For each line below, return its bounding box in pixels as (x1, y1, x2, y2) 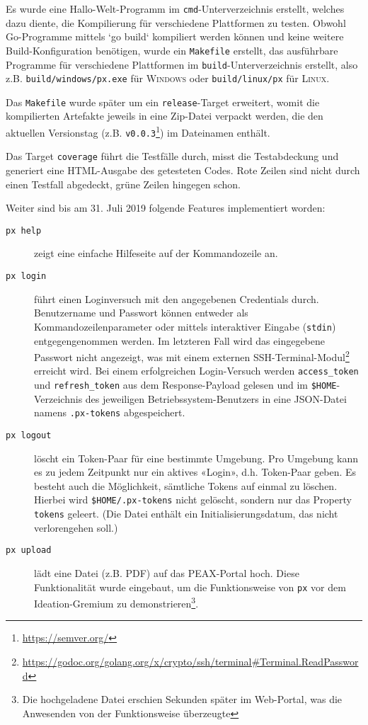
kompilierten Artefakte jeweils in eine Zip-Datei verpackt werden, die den (6, 108, 323, 123)
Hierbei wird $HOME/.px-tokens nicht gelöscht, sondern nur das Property (34, 492, 352, 507)
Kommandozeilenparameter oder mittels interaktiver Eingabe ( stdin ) (34, 319, 336, 333)
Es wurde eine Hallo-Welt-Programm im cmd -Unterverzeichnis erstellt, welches (6, 1, 345, 16)
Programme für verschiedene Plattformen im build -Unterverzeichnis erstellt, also (6, 57, 358, 72)
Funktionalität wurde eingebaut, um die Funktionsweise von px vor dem (34, 579, 346, 594)
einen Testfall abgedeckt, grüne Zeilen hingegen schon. (6, 176, 241, 191)
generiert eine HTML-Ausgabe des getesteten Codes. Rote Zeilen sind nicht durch (6, 163, 360, 178)
